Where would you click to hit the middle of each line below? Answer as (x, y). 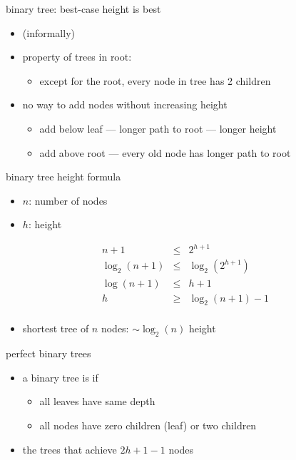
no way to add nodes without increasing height (125, 104)
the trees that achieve (70, 449)
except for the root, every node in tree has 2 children (155, 80)
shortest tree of (56, 328)
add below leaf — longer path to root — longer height (158, 128)
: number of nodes (68, 200)
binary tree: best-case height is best (83, 9)
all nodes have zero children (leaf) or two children (148, 425)
